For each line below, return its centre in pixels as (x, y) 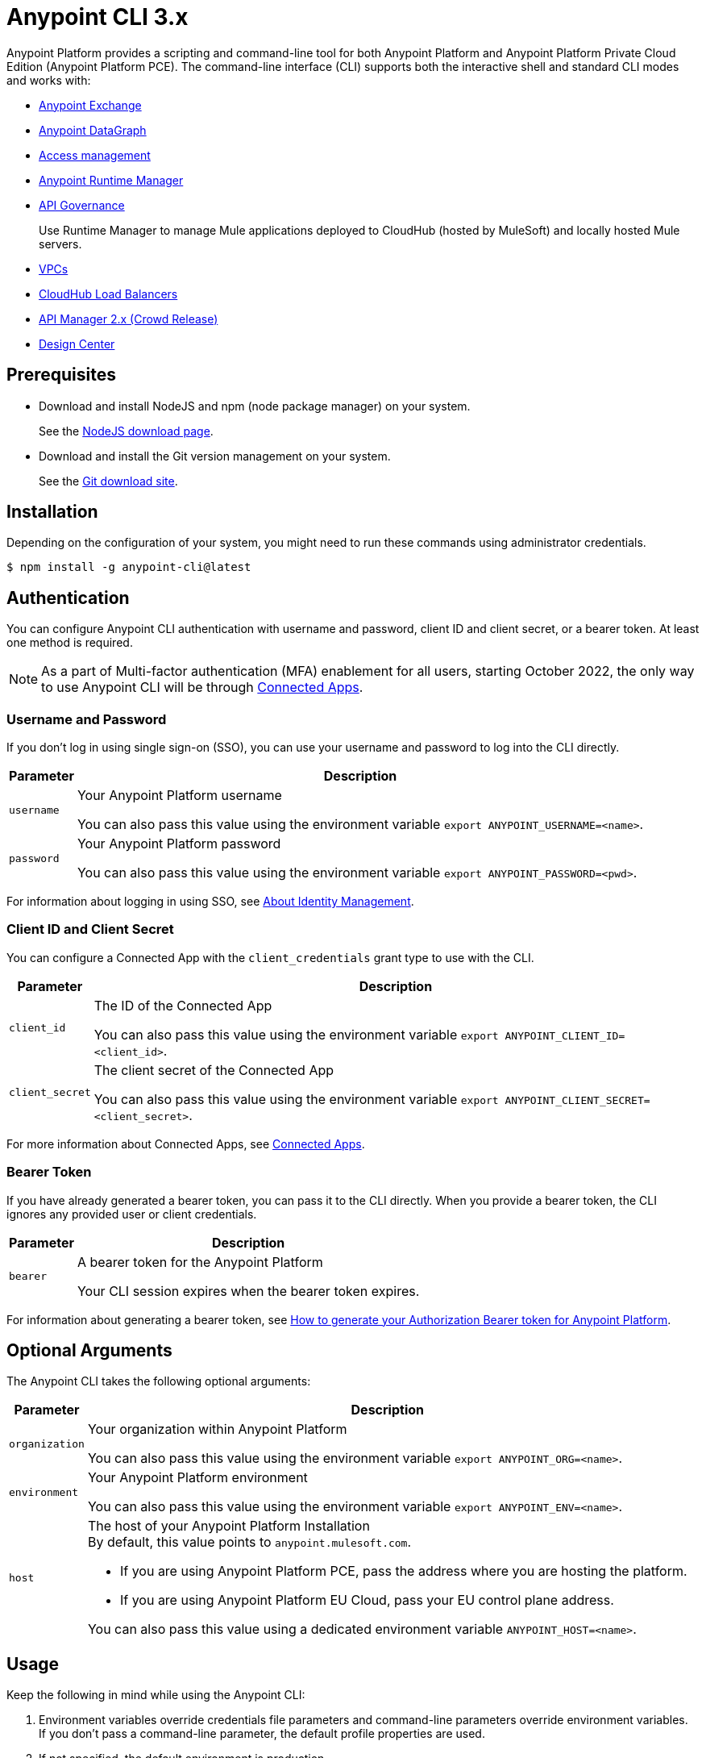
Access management (95, 155)
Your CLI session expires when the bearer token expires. (248, 1291)
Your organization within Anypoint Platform (217, 1429)
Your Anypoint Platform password (179, 844)
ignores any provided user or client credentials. (132, 1214)
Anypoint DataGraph (93, 130)
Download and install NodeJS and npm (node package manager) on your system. (255, 406)
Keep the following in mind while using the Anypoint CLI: (156, 1695)
